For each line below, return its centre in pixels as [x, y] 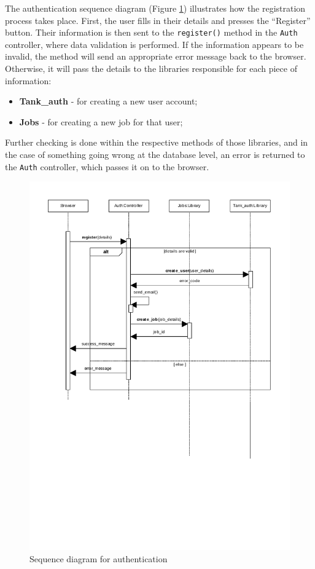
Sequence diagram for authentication [99, 558]
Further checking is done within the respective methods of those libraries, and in [157, 142]
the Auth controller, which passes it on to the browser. [107, 166]
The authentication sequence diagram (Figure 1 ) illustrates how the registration [155, 8]
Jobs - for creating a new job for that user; [101, 121]
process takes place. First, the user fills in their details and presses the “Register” [158, 20]
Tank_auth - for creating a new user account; [108, 101]
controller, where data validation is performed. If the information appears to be [154, 44]
